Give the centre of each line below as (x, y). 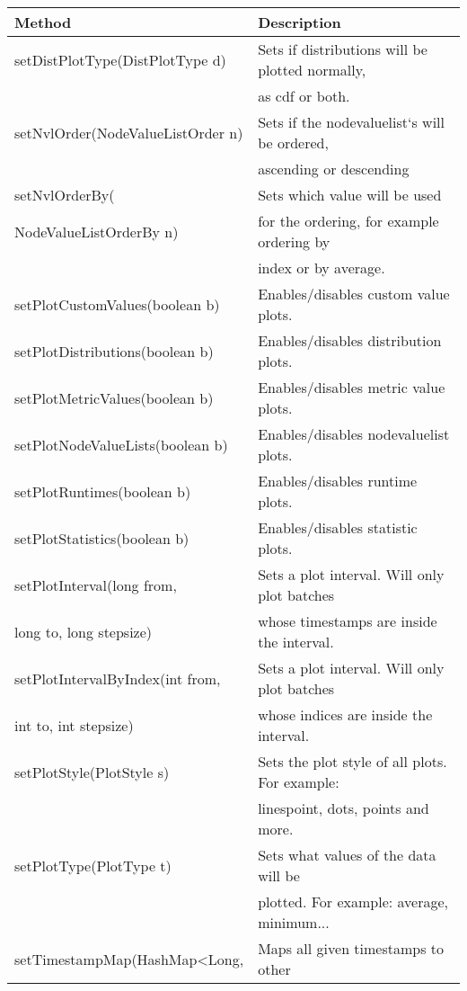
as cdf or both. (304, 96)
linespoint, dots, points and (344, 808)
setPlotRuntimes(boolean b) (103, 491)
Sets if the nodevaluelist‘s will (351, 122)
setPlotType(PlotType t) (93, 865)
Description (300, 22)
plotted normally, (312, 70)
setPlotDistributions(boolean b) (114, 351)
